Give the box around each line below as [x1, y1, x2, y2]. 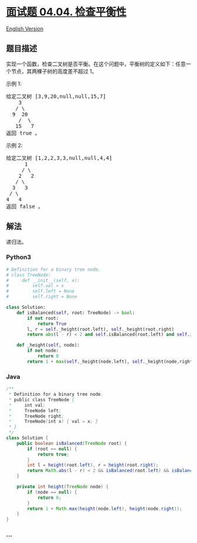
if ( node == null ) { [27, 489, 77, 495]
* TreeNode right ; [8, 413, 64, 419]
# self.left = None [6, 288, 75, 294]
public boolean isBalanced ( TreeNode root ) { [16, 440, 127, 446]
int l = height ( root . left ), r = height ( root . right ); [27, 462, 159, 468]
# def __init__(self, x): [6, 277, 80, 284]
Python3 [6, 253, 31, 261]
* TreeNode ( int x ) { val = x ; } [8, 419, 98, 424]
